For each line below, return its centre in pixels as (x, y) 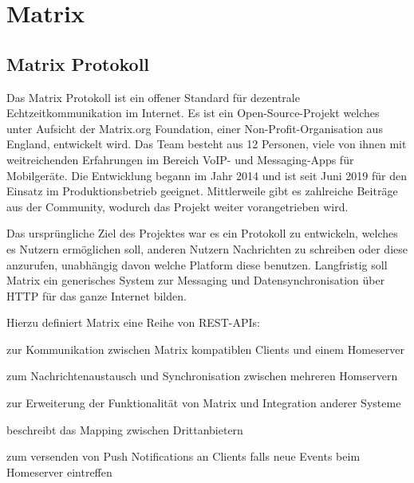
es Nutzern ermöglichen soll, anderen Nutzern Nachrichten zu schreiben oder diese (207, 248)
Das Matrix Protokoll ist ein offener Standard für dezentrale (153, 97)
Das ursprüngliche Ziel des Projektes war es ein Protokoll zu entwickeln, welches (202, 233)
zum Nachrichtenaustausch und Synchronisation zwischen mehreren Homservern (202, 376)
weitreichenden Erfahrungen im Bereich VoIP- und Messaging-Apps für (180, 159)
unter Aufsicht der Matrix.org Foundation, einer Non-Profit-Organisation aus (195, 128)
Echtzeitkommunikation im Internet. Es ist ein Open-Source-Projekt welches (193, 113)
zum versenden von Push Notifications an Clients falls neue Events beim (183, 456)
